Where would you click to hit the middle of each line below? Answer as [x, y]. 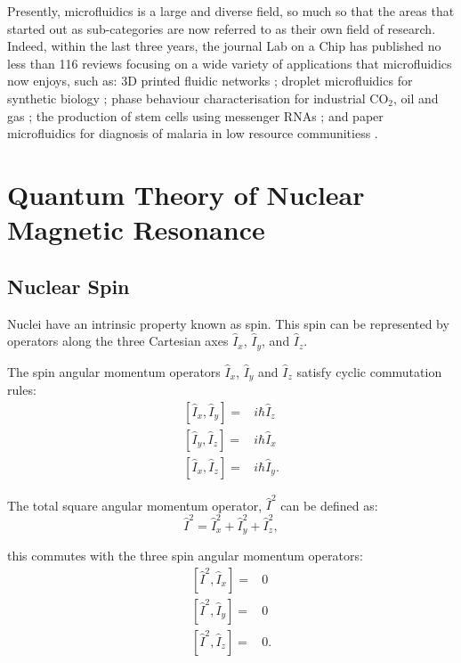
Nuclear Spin [69, 286]
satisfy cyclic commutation [369, 371]
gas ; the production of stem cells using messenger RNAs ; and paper [195, 115]
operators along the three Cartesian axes [118, 341]
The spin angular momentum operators [114, 371]
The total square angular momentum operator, [135, 505]
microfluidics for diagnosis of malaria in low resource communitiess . [193, 133]
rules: [22, 390]
